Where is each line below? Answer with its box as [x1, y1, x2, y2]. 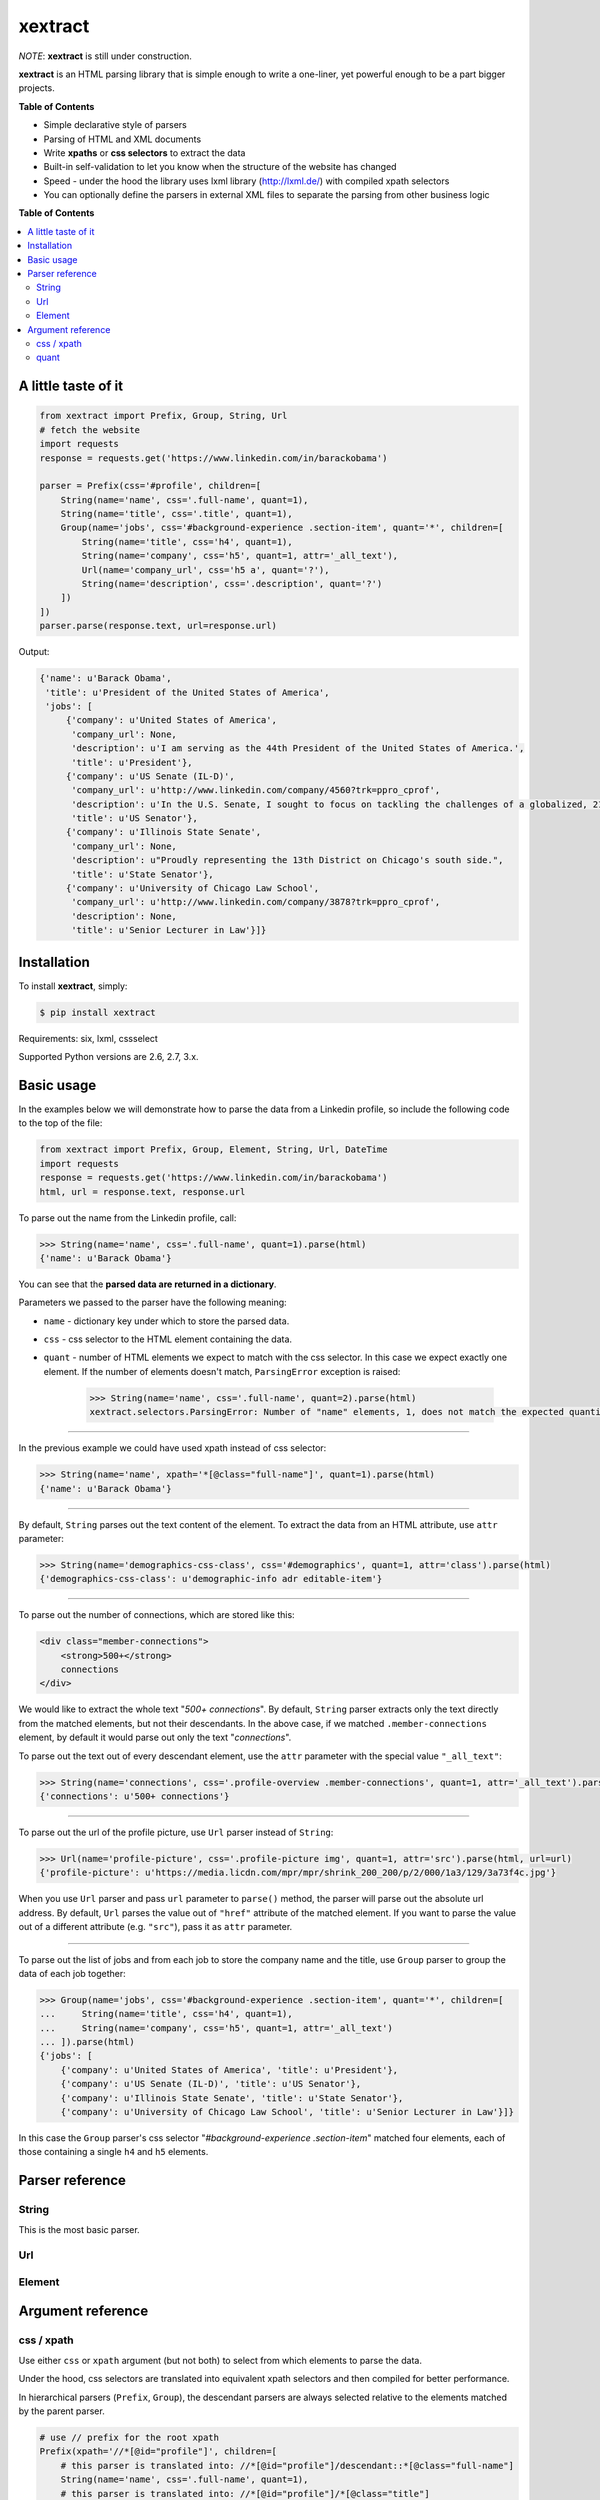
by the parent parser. [18, 2405, 105, 2417]
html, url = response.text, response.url [39, 1186, 246, 1197]
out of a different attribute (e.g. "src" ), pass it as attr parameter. [18, 1921, 293, 1933]
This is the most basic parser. [18, 2223, 140, 2235]
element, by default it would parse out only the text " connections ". [18, 1731, 292, 1744]
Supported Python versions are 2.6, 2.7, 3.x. [18, 1051, 199, 1063]
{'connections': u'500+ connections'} [39, 1790, 230, 1802]
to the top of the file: [18, 1117, 103, 1129]
